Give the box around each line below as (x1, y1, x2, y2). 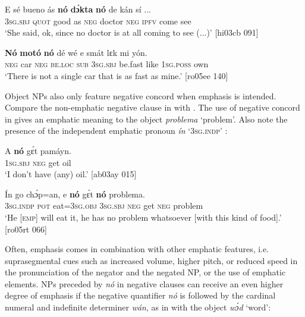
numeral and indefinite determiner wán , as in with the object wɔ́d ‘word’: (5, 301, 271, 313)
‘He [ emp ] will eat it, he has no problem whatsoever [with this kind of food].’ (5, 211, 282, 223)
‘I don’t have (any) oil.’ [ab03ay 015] (5, 168, 137, 180)
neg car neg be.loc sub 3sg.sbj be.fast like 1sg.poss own (5, 58, 209, 70)
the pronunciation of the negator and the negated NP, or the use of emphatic (5, 266, 286, 278)
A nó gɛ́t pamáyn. (5, 144, 71, 156)
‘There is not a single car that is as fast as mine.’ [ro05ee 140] (5, 69, 228, 81)
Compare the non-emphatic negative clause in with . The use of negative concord (5, 101, 300, 114)
